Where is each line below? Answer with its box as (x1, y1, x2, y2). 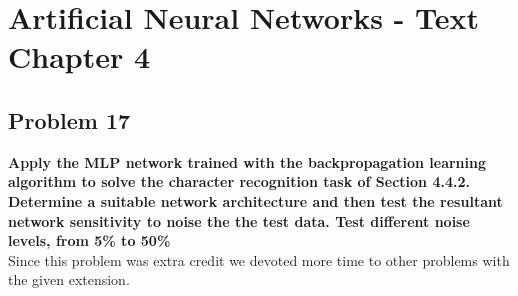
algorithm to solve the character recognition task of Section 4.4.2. (8, 171, 470, 192)
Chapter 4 (8, 36, 151, 77)
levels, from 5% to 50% (8, 230, 171, 251)
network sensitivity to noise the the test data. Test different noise (8, 210, 470, 231)
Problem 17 (8, 104, 131, 135)
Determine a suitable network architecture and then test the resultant (8, 190, 503, 211)
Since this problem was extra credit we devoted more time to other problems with (8, 249, 510, 270)
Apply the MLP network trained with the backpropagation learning (8, 151, 487, 172)
